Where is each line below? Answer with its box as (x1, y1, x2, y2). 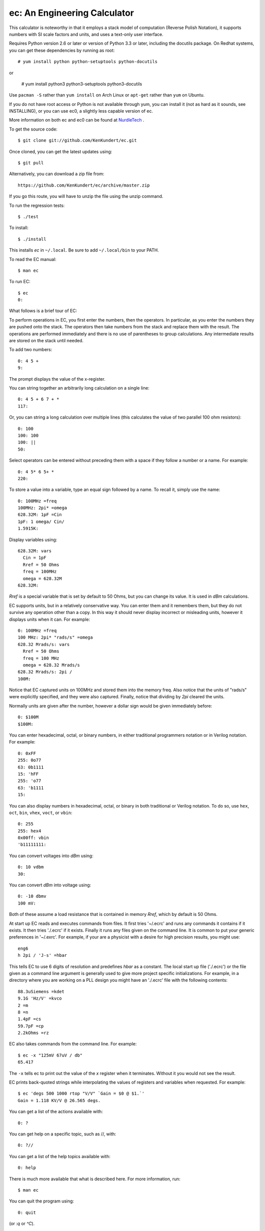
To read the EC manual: (9, 256, 56, 262)
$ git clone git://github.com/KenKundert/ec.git (18, 138, 137, 143)
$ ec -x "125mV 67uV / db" (18, 1052, 83, 1058)
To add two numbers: (9, 347, 53, 353)
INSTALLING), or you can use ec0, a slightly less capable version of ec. (9, 108, 153, 114)
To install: (9, 225, 29, 231)
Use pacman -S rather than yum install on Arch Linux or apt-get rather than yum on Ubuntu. (9, 92, 205, 98)
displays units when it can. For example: (9, 616, 90, 622)
